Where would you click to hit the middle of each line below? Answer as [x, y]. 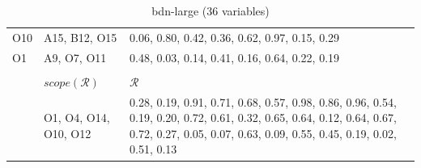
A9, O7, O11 [75, 57]
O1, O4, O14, [77, 118]
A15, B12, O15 [80, 37]
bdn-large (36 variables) [210, 10]
